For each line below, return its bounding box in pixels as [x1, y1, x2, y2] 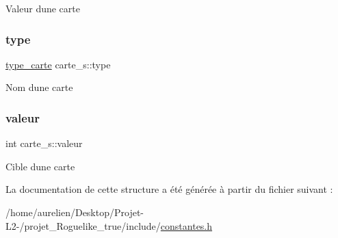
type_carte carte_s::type [5, 57, 111, 71]
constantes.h [160, 218, 213, 233]
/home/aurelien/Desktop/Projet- [5, 205, 144, 219]
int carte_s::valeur [5, 136, 83, 150]
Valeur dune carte [5, 1, 80, 15]
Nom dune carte [5, 80, 73, 94]
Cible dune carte [5, 159, 75, 173]
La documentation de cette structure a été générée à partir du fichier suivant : [5, 182, 333, 196]
